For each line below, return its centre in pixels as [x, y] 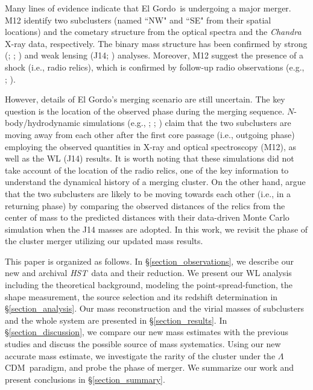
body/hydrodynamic [43, 123]
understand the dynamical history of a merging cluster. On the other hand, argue [155, 182]
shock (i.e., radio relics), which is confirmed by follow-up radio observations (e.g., [155, 67]
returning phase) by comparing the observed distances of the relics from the [145, 205]
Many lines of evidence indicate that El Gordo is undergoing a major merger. [148, 8]
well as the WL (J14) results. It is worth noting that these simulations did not [150, 158]
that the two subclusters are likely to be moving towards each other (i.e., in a [148, 193]
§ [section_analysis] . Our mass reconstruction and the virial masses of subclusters [154, 308]
